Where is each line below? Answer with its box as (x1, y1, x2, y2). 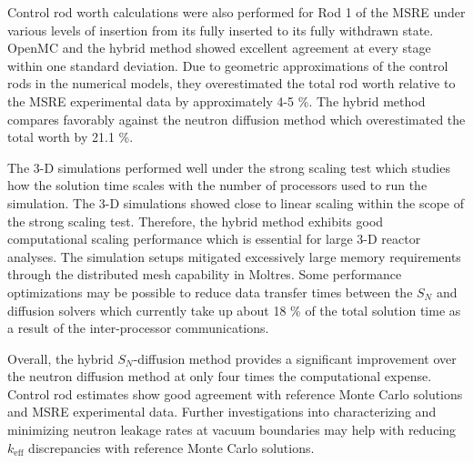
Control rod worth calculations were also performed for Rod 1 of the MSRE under (7, 3, 466, 21)
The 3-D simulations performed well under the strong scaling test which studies (7, 157, 450, 176)
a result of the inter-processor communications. (7, 318, 269, 337)
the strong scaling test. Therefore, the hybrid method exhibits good (7, 211, 384, 230)
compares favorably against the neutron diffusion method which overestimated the (7, 109, 466, 128)
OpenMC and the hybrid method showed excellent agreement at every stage (7, 38, 431, 57)
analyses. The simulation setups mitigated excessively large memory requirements (7, 247, 461, 266)
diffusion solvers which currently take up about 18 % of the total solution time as (7, 300, 461, 319)
